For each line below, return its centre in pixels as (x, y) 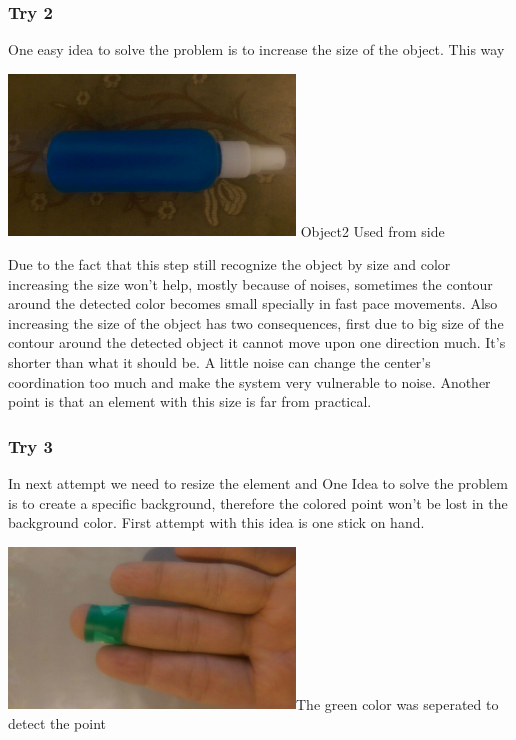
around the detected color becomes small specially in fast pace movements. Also (253, 303)
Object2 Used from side (372, 230)
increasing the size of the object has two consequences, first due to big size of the (256, 322)
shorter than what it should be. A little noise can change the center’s (219, 361)
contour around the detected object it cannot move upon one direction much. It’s (257, 342)
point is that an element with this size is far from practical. (190, 401)
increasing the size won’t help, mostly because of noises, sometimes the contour (250, 283)
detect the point (57, 722)
